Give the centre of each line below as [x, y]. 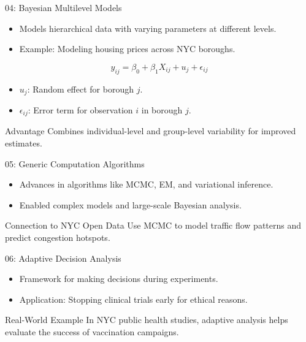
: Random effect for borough [80, 89]
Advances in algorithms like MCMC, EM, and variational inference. [146, 184]
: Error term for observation [80, 110]
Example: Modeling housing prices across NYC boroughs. [127, 49]
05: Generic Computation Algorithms [75, 163]
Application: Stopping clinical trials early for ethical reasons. [133, 299]
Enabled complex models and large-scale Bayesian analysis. [130, 204]
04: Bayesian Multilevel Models [63, 7]
